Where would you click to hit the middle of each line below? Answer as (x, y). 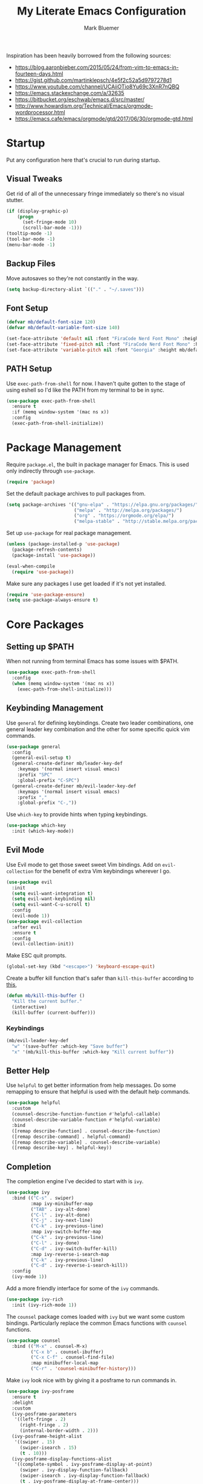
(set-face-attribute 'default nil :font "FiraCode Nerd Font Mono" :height (104, 339)
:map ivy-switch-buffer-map (66, 1232)
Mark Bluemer (101, 28)
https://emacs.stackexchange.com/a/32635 (70, 93)
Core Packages (45, 624)
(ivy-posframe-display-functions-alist (62, 1459)
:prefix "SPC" (35, 775)
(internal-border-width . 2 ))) (59, 1431)
